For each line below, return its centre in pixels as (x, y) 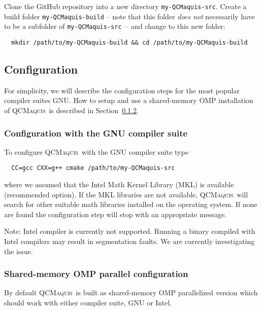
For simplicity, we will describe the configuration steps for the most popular (122, 90)
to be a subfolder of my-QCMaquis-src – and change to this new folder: (115, 26)
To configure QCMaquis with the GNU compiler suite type (96, 151)
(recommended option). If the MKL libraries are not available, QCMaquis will (126, 194)
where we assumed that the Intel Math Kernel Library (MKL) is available (119, 184)
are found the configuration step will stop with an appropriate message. (115, 214)
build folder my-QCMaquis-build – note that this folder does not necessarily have (129, 16)
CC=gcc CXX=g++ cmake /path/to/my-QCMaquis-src (93, 168)
